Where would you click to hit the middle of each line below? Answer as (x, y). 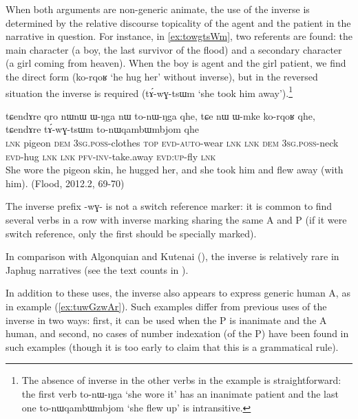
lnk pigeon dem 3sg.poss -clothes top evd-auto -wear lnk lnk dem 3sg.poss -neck (172, 142)
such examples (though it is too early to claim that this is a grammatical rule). (172, 346)
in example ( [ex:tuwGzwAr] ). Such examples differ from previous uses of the (166, 306)
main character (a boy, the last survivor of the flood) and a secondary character (174, 49)
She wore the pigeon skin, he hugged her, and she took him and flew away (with (175, 170)
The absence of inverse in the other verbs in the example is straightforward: (181, 380)
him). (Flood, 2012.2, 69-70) (65, 183)
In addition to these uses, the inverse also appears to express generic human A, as (178, 293)
